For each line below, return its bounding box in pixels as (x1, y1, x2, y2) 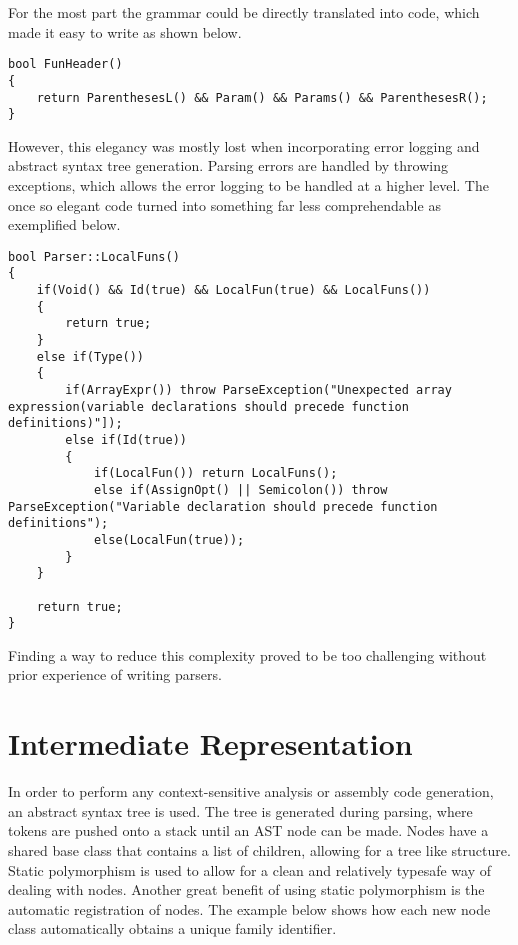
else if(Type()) (36, 349, 145, 364)
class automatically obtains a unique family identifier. (8, 918, 337, 939)
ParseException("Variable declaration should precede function (8, 499, 438, 514)
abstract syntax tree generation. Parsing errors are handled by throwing (8, 155, 448, 176)
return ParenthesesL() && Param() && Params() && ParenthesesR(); (36, 90, 488, 105)
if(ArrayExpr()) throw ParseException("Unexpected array (65, 383, 452, 398)
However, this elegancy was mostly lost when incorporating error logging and (8, 135, 480, 156)
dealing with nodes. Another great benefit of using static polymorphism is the (8, 879, 485, 900)
